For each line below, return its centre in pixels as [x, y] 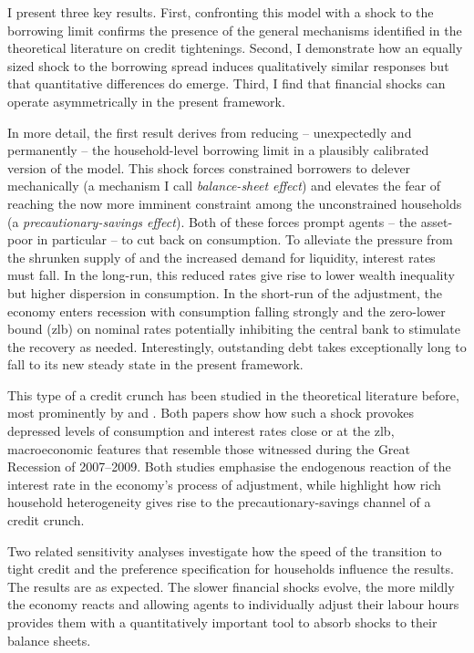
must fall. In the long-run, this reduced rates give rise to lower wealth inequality [231, 275]
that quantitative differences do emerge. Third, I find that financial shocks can [227, 83]
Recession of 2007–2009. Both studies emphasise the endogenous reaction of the [229, 466]
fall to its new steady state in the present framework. [155, 364]
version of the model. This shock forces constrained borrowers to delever [209, 167]
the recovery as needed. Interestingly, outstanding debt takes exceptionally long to [237, 346]
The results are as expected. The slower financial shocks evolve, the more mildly [231, 586]
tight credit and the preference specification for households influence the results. [231, 569]
